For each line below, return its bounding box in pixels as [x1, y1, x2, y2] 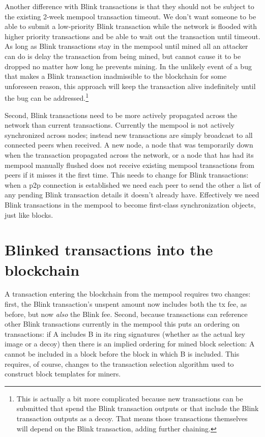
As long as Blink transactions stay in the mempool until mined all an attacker [5, 41, 248, 51]
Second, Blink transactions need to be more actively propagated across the [5, 109, 238, 120]
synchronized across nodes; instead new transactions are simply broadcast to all [5, 129, 253, 140]
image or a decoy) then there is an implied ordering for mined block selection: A [5, 338, 255, 349]
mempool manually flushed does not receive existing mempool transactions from [5, 159, 254, 170]
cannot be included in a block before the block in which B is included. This [5, 348, 240, 359]
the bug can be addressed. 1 [5, 91, 89, 103]
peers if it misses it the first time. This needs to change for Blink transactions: [5, 169, 249, 180]
